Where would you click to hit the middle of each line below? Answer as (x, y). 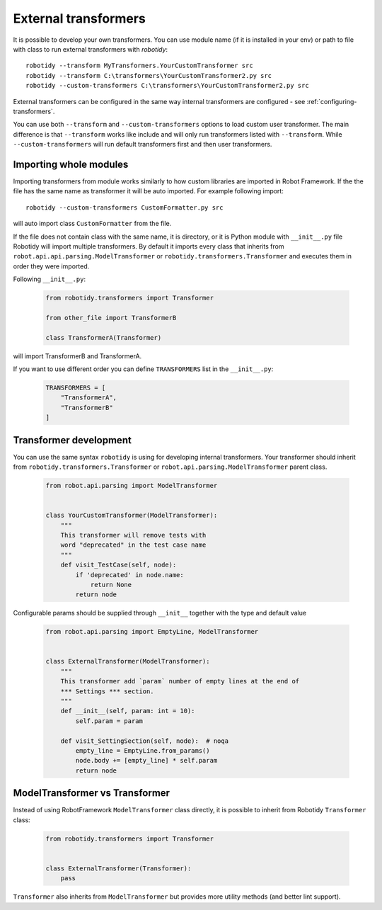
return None (111, 585)
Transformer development (73, 440)
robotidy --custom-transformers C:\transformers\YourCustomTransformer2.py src (167, 86)
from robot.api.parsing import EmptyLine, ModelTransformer (152, 632)
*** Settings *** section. (108, 691)
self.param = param (109, 721)
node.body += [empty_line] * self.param (146, 761)
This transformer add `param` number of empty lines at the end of (180, 681)
